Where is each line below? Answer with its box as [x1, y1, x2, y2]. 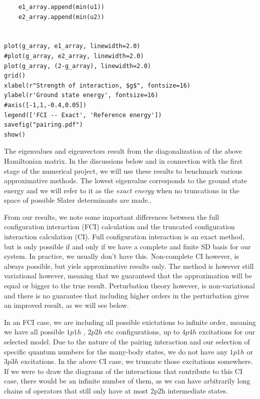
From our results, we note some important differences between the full [4, 211, 219, 222]
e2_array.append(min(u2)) [18, 13, 105, 21]
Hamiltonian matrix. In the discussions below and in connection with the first [4, 155, 243, 166]
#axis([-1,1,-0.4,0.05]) [4, 101, 87, 109]
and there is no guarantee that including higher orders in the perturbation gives [4, 290, 249, 300]
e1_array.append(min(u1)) [18, 4, 105, 11]
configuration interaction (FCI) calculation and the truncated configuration [4, 221, 235, 232]
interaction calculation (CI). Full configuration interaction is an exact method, [4, 231, 244, 242]
